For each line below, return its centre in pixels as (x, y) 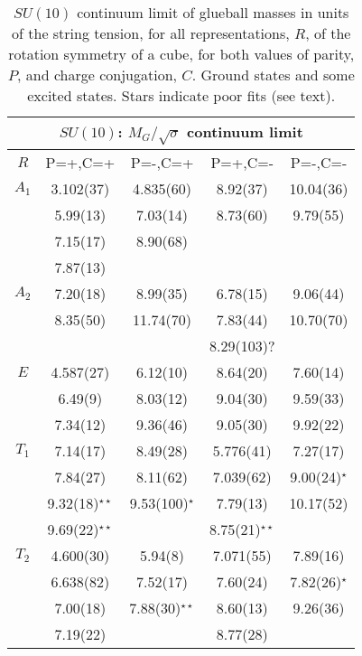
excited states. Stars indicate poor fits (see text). (181, 95)
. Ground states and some (273, 75)
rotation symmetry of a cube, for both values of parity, (181, 54)
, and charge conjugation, (97, 75)
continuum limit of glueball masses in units (213, 12)
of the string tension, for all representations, (151, 33)
